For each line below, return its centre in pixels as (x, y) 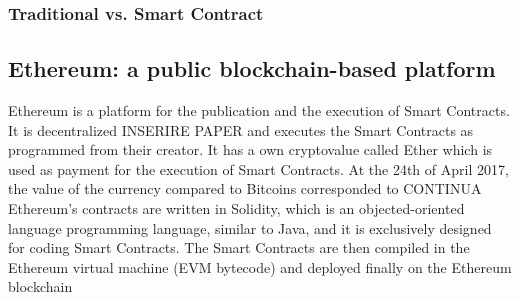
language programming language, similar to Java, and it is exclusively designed (250, 227)
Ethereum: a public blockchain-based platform (252, 68)
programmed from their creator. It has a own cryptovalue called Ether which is (250, 149)
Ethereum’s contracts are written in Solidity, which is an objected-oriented (236, 208)
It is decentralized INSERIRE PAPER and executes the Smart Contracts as (241, 129)
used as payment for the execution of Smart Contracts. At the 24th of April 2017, (258, 168)
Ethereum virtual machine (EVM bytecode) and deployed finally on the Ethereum (260, 266)
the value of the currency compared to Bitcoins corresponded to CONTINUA (245, 188)
